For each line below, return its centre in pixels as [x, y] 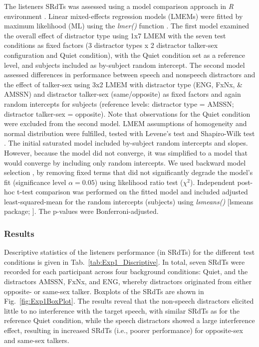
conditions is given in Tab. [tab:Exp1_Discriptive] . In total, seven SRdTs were [125, 261]
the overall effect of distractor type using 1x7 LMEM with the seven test [115, 35]
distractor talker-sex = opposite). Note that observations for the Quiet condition [127, 113]
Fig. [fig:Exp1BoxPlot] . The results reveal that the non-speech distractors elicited [129, 301]
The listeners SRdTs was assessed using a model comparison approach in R [119, 6]
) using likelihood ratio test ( [139, 182]
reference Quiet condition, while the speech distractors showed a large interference [129, 320]
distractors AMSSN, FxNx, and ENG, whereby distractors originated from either [128, 281]
